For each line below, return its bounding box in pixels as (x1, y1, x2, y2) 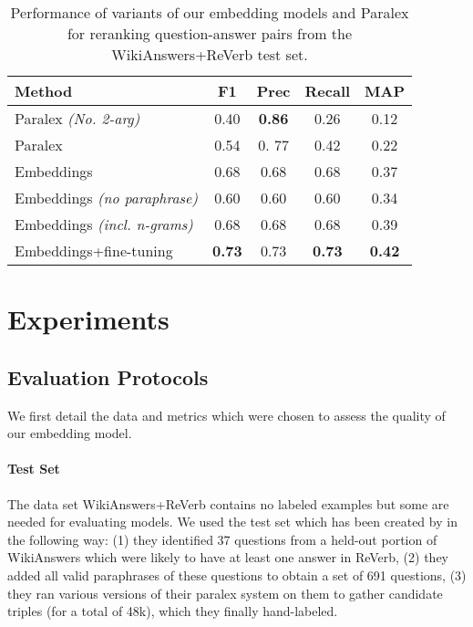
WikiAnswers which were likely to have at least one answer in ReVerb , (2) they (7, 548, 449, 567)
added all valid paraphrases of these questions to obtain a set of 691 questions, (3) (7, 565, 467, 584)
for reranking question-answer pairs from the (67, 23, 353, 44)
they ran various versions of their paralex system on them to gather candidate (7, 583, 443, 602)
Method (15, 80, 73, 101)
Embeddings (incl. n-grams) (15, 214, 193, 235)
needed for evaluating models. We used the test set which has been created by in (7, 512, 458, 531)
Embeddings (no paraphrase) (15, 187, 199, 208)
